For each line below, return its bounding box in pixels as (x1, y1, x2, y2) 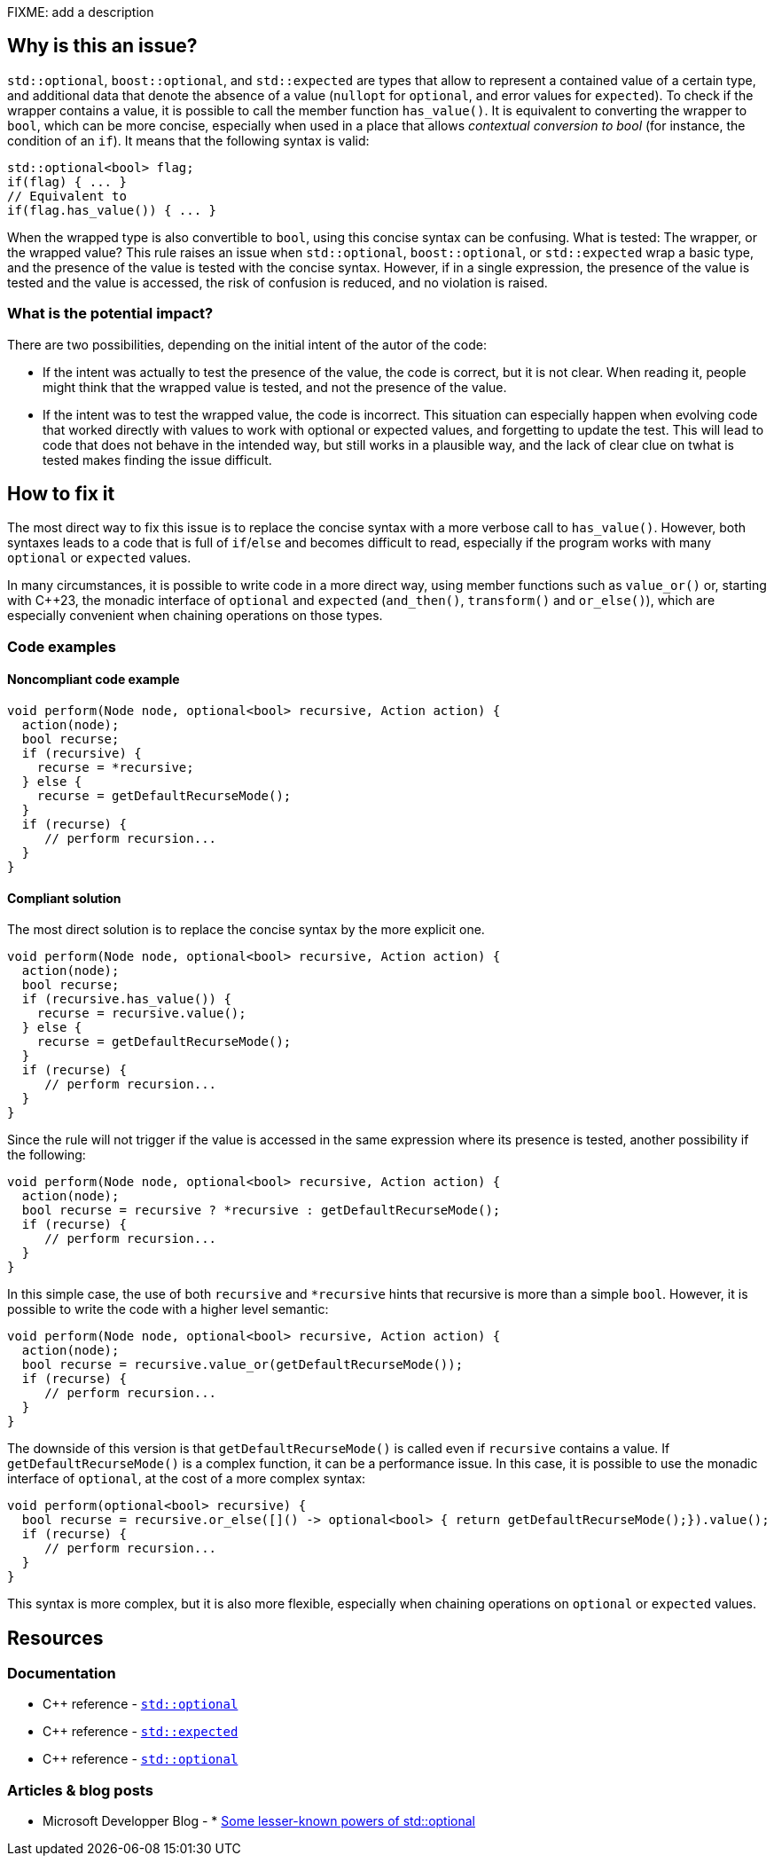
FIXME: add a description (7, 4, 154, 20)
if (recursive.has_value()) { (21, 992, 231, 1007)
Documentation (7, 1664, 116, 1683)
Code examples (7, 637, 117, 656)
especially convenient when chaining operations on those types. (7, 608, 383, 624)
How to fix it (7, 483, 115, 506)
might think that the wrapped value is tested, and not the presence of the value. (43, 379, 507, 395)
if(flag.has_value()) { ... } (7, 202, 217, 217)
